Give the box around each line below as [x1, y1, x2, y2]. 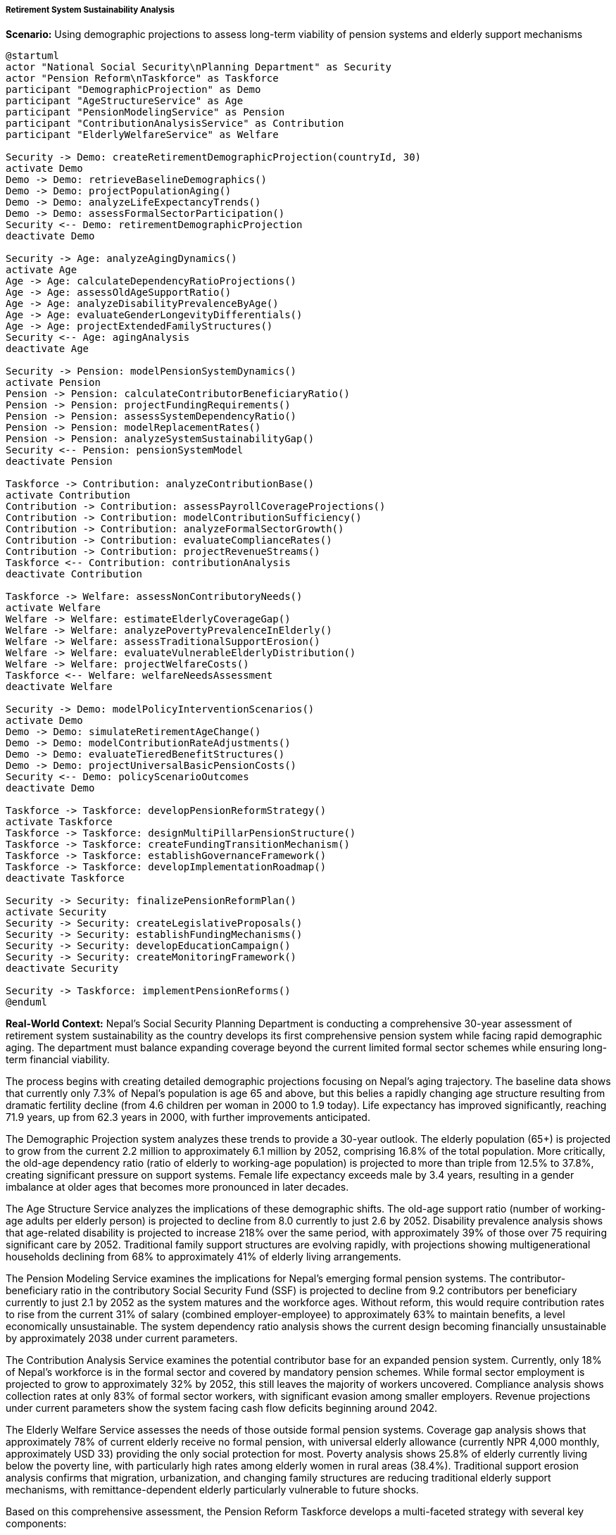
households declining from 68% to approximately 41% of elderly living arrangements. [6, 1251, 401, 1263]
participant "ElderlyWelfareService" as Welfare [6, 129, 279, 141]
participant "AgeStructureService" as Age [6, 95, 244, 107]
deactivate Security [6, 963, 119, 975]
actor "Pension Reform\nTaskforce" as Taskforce [6, 73, 279, 84]
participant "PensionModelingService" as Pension [6, 106, 285, 118]
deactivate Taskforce [6, 872, 125, 884]
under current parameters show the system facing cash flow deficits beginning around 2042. [6, 1402, 438, 1415]
